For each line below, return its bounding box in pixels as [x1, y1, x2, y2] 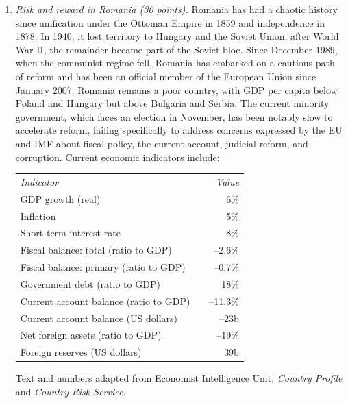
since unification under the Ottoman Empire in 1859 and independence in [15, 15, 325, 29]
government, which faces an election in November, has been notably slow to [15, 109, 333, 123]
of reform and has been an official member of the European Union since [15, 69, 316, 83]
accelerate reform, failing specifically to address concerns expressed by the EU [15, 123, 343, 137]
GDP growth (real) [20, 191, 101, 206]
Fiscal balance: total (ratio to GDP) [20, 243, 172, 257]
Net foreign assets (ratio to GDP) [20, 328, 162, 342]
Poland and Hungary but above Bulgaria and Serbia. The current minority [15, 96, 330, 110]
